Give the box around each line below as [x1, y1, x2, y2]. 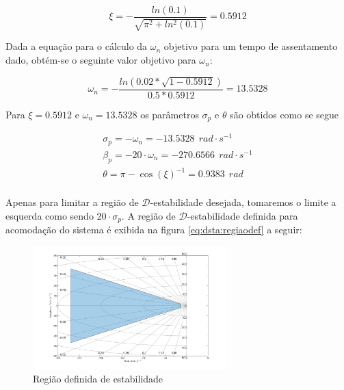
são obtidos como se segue [230, 107, 339, 121]
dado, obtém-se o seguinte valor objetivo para [5, 53, 196, 67]
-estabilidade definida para [187, 208, 298, 222]
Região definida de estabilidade [33, 372, 163, 386]
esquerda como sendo [5, 208, 94, 222]
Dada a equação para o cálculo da [5, 39, 148, 53]
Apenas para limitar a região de [5, 195, 139, 209]
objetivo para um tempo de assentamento [163, 39, 338, 53]
